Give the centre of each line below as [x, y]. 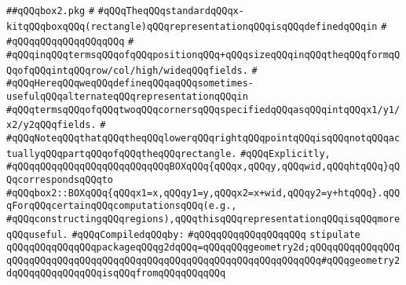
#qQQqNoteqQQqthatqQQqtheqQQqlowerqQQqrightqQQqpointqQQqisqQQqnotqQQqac [203, 138]
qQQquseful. [37, 234]
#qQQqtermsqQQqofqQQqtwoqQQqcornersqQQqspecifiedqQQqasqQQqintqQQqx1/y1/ [203, 110]
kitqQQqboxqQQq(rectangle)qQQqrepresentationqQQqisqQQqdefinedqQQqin [192, 26]
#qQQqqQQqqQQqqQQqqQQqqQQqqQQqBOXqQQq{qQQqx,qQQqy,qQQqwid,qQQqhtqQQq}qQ [203, 167]
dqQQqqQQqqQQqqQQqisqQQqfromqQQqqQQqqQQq [116, 274]
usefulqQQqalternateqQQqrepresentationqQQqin [127, 96]
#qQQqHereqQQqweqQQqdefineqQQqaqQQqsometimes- [130, 84]
